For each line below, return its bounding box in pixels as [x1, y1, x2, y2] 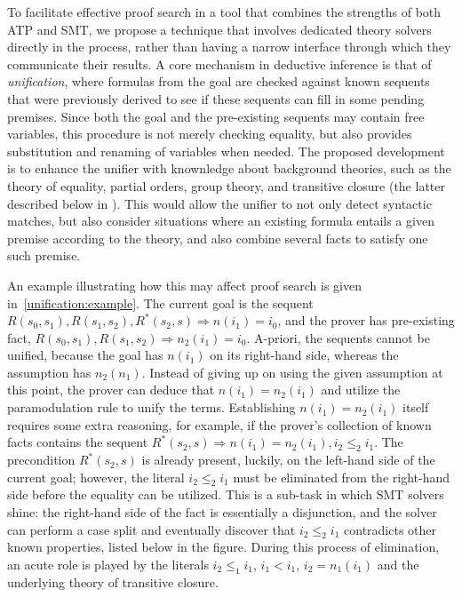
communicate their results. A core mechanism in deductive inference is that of [7, 54, 432, 73]
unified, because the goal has [7, 346, 163, 364]
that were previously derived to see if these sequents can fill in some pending [7, 89, 425, 107]
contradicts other [344, 520, 437, 538]
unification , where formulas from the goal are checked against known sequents [7, 72, 430, 91]
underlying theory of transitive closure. [7, 572, 219, 591]
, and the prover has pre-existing [277, 311, 455, 330]
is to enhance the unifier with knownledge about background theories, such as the [7, 159, 451, 178]
